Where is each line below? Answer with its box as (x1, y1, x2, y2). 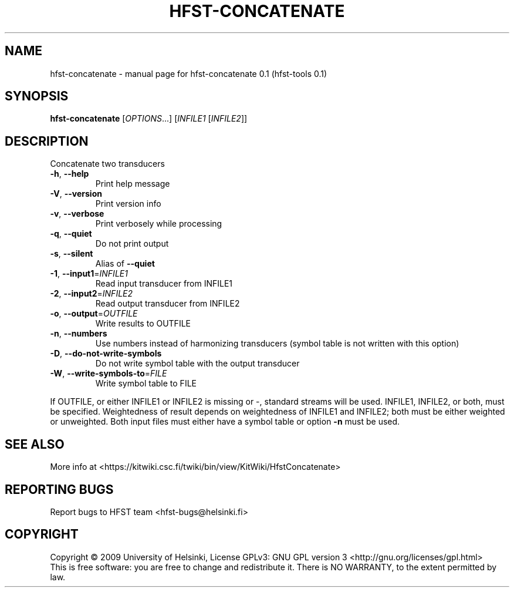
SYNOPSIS (5, 89, 69, 104)
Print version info (95, 199, 161, 209)
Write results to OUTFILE (95, 318, 191, 329)
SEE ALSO (5, 436, 65, 452)
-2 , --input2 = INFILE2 (50, 288, 133, 299)
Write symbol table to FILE (95, 378, 197, 389)
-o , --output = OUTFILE (50, 308, 138, 319)
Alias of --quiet (95, 258, 155, 269)
